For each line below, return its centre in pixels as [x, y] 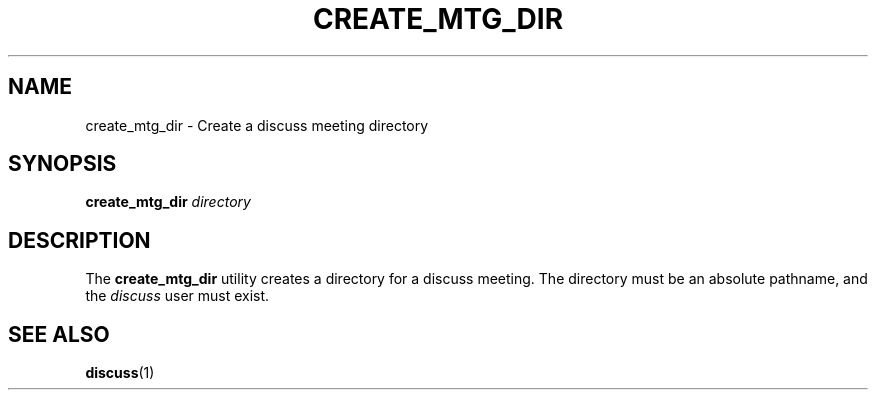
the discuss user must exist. [177, 296]
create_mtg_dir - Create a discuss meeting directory [257, 125]
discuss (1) [120, 373]
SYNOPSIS [62, 164]
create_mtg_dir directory [168, 202]
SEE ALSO [59, 334]
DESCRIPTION [79, 240]
